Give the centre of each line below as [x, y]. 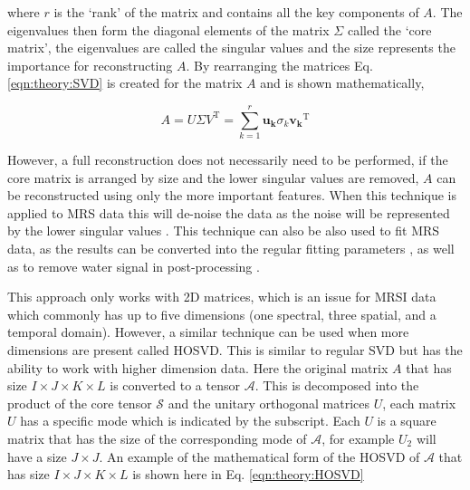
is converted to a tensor [175, 385]
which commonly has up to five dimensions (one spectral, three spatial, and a [222, 314]
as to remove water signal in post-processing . [134, 266]
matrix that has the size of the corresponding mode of [157, 438]
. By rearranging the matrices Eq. [279, 65]
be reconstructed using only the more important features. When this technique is [232, 195]
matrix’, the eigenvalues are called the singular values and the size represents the [231, 48]
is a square [407, 421]
